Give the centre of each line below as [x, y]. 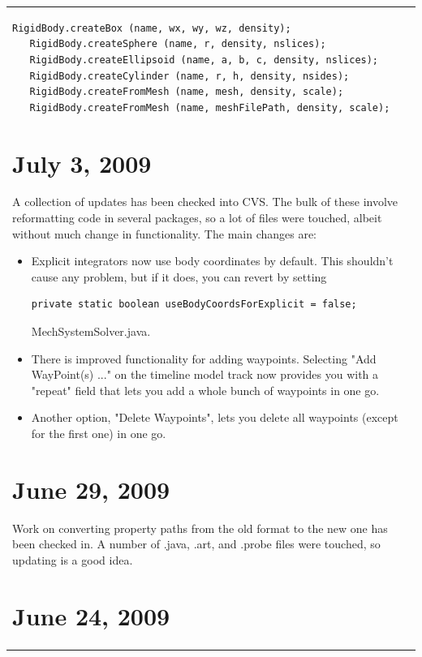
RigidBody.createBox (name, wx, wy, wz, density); [152, 28]
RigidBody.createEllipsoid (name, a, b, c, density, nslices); [204, 60]
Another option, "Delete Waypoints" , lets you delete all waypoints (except [215, 417]
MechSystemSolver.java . [91, 331]
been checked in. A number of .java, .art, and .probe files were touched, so [196, 544]
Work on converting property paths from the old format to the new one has [200, 528]
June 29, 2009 [91, 489]
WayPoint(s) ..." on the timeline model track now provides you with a [205, 374]
